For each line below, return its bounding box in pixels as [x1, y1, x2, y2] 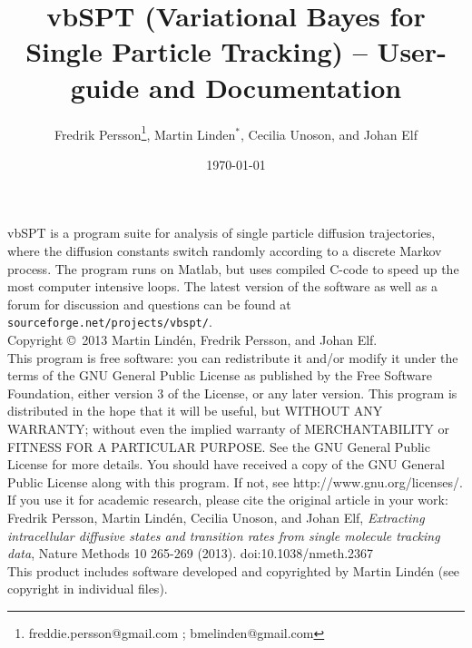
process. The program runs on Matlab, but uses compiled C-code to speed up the [7, 259, 459, 278]
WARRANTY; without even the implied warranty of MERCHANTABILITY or [7, 418, 450, 437]
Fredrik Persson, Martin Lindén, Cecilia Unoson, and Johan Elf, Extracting [7, 507, 425, 526]
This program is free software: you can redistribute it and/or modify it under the [7, 348, 458, 367]
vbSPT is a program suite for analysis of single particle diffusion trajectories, [7, 223, 436, 242]
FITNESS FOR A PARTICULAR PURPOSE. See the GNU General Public [7, 437, 430, 456]
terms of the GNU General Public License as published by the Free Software [7, 366, 432, 385]
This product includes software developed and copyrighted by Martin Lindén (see [7, 561, 460, 580]
